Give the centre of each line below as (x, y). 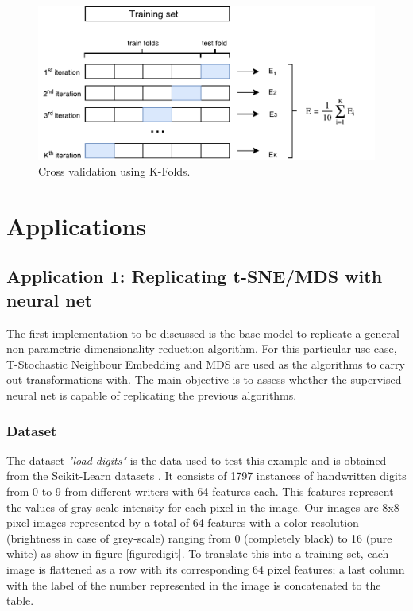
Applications (77, 225)
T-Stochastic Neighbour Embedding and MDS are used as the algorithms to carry (206, 364)
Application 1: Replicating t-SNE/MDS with (195, 276)
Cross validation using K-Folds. (114, 171)
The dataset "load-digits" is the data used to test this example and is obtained (197, 460)
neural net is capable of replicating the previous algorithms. (152, 395)
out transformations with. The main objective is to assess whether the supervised (204, 379)
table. (20, 600)
